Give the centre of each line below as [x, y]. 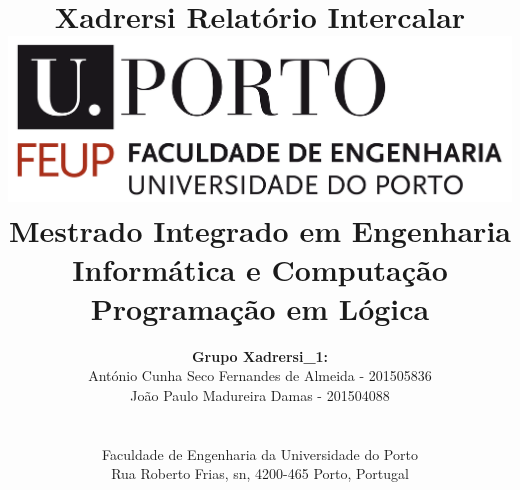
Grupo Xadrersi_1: [260, 355]
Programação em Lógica [260, 307]
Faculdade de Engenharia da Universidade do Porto [260, 453]
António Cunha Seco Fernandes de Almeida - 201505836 [260, 375]
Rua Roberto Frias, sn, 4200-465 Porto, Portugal [260, 473]
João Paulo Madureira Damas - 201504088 [260, 395]
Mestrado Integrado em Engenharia [260, 229]
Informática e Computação [260, 268]
